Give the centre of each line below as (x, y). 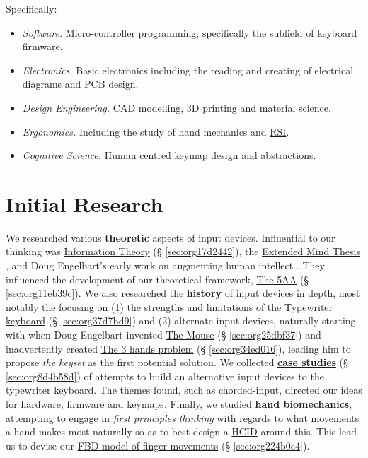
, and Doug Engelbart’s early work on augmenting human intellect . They (165, 265)
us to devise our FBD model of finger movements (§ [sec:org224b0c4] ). (158, 445)
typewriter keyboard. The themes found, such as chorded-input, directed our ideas (184, 390)
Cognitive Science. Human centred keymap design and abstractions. (169, 155)
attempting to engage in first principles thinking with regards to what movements (183, 417)
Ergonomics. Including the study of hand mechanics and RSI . (156, 131)
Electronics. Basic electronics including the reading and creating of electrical (188, 70)
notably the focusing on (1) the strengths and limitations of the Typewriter (169, 306)
